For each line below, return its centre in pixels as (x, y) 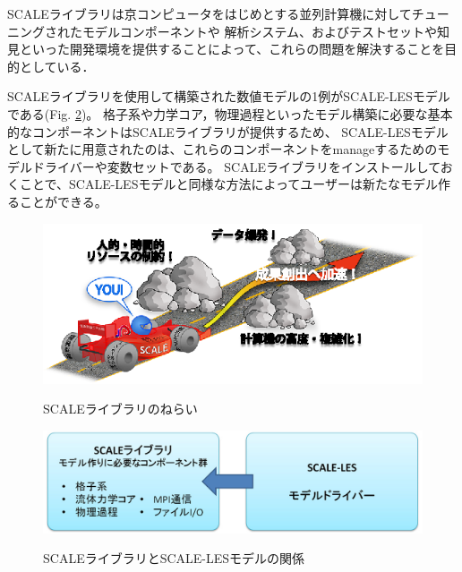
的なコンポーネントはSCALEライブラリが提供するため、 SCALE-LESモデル (228, 131)
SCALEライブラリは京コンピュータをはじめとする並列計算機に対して (210, 13)
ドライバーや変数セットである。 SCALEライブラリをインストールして (236, 166)
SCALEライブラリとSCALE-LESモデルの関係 (174, 558)
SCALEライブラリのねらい (120, 409)
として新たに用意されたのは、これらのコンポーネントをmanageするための (222, 149)
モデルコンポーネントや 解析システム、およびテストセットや (259, 31)
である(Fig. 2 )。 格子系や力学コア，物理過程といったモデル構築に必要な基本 (230, 113)
